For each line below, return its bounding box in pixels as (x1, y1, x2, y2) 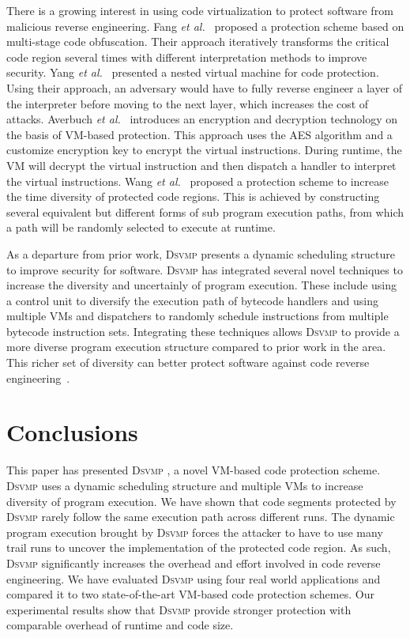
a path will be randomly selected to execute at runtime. (6, 219, 276, 236)
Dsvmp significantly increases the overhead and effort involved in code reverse (6, 554, 381, 571)
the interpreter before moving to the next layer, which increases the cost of (6, 95, 369, 111)
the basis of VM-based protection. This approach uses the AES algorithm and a (6, 126, 393, 142)
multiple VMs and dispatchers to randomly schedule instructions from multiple (6, 308, 389, 324)
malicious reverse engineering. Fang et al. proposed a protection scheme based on (6, 17, 404, 34)
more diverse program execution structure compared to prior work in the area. (6, 338, 386, 355)
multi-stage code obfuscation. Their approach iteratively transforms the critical (6, 33, 389, 50)
